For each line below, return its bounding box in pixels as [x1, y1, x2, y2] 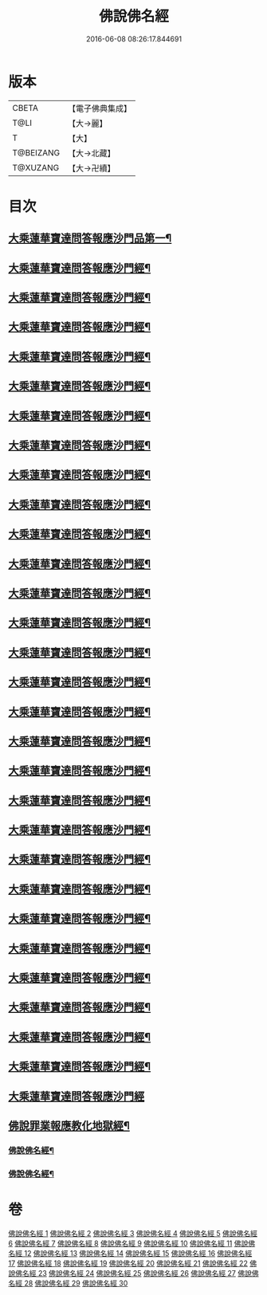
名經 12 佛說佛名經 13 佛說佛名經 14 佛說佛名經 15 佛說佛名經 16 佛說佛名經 [8, 1248, 253, 1258]
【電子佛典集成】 [67, 103, 132, 114]
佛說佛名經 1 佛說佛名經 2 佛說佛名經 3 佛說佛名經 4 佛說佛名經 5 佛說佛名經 [8, 1228, 257, 1238]
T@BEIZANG [12, 147, 61, 158]
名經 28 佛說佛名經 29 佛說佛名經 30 [8, 1278, 128, 1288]
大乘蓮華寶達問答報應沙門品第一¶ [8, 232, 172, 245]
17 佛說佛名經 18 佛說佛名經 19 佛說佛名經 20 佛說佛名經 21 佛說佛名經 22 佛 [8, 1258, 257, 1268]
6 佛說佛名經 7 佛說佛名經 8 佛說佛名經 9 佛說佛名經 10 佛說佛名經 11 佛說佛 [8, 1238, 256, 1248]
